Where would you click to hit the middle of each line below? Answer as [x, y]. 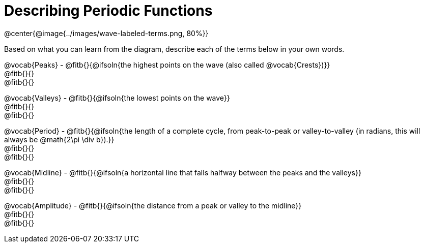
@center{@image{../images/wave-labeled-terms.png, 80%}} [106, 33]
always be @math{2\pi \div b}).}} [59, 139]
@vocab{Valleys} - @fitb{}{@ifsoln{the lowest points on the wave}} [117, 98]
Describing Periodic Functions [108, 11]
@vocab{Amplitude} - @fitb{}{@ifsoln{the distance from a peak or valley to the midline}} [153, 205]
